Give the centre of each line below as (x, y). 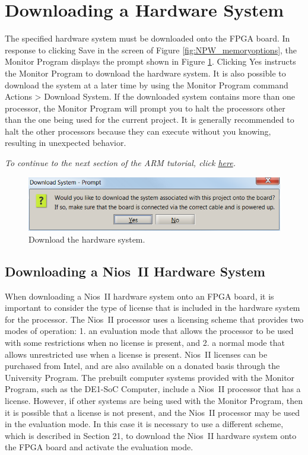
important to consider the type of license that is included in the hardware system (153, 308)
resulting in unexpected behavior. (66, 143)
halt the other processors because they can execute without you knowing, (138, 131)
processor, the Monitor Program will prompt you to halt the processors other (145, 108)
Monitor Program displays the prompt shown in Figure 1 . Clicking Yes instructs (150, 61)
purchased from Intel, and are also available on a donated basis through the (142, 366)
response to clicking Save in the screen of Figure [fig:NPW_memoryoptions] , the (151, 50)
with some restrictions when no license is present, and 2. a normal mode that (145, 343)
